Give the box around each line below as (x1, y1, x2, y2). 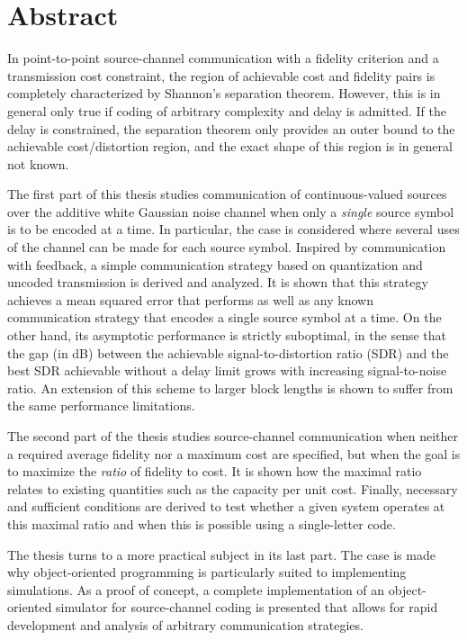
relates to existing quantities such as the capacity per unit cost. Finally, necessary (7, 479, 458, 498)
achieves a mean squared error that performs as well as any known (7, 290, 373, 309)
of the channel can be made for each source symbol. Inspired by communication (7, 238, 446, 257)
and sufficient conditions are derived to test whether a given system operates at (7, 497, 445, 516)
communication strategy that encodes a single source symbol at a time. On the (7, 308, 442, 327)
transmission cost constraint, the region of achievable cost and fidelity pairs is (7, 66, 436, 85)
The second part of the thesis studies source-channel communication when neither (7, 427, 459, 445)
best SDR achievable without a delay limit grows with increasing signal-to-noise (7, 361, 447, 380)
